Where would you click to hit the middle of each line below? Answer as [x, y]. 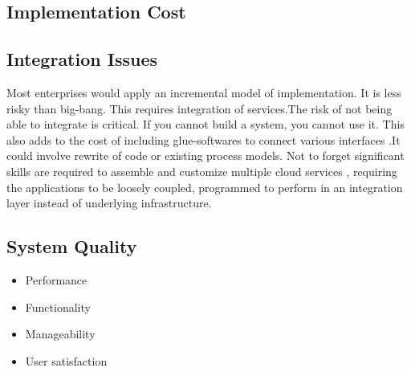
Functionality [58, 307]
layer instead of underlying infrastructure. [109, 203]
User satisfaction [66, 360]
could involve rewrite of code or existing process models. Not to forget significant [205, 155]
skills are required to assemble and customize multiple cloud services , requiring [202, 171]
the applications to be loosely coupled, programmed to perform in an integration [205, 187]
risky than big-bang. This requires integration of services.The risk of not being [199, 108]
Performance [56, 279]
